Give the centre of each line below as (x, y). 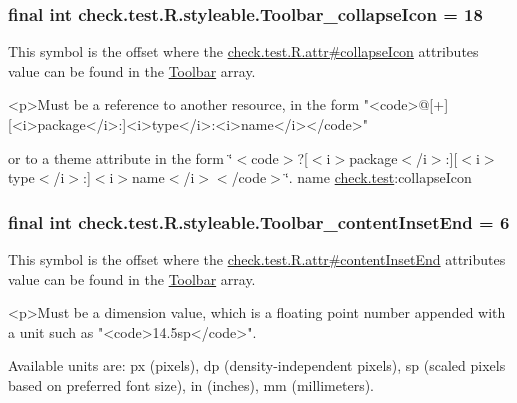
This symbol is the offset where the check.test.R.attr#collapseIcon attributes (243, 51)
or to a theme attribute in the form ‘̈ (120, 157)
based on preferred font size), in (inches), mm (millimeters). (191, 384)
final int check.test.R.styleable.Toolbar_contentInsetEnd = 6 (259, 221)
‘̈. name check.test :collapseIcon (378, 177)
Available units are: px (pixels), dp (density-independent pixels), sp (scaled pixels (257, 365)
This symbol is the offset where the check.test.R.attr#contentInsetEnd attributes (257, 259)
